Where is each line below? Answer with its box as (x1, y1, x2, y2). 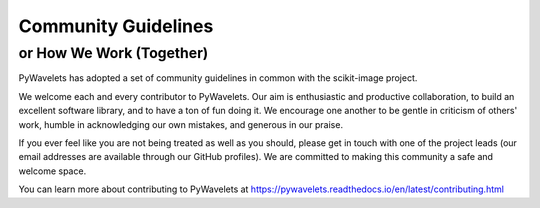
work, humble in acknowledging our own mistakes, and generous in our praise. (18, 118, 344, 130)
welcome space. (18, 165, 87, 177)
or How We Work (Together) (18, 44, 209, 62)
